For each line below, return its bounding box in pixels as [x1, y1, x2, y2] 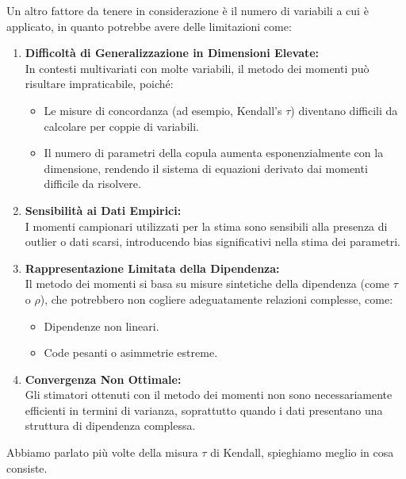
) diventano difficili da [290, 102, 398, 118]
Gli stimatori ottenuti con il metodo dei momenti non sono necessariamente [25, 386, 393, 403]
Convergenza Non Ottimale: [25, 370, 182, 387]
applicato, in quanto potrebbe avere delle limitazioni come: [6, 17, 292, 34]
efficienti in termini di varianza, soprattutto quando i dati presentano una [25, 401, 383, 418]
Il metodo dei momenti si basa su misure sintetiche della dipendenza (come [25, 275, 390, 292]
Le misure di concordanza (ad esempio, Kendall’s [44, 102, 282, 118]
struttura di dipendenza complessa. [25, 417, 196, 434]
